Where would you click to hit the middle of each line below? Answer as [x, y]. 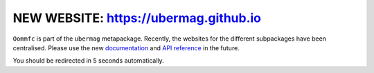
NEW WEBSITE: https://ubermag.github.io [137, 18]
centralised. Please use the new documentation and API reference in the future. [126, 48]
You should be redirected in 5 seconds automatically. [88, 61]
